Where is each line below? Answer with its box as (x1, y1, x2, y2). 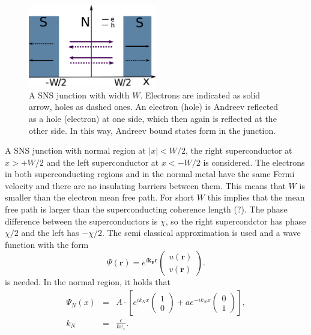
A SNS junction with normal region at (5, 144, 146, 157)
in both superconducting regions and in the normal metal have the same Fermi (5, 167, 295, 180)
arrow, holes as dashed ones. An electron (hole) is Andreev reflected (29, 100, 279, 113)
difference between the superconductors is (5, 214, 158, 227)
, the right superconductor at (185, 144, 292, 157)
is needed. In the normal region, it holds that (5, 276, 171, 288)
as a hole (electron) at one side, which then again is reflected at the (29, 112, 277, 124)
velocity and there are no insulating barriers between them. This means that (5, 179, 286, 192)
